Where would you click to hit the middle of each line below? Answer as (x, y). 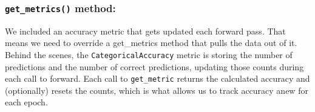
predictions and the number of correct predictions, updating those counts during (154, 66)
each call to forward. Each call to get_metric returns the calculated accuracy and (157, 78)
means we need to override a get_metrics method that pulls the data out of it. (151, 43)
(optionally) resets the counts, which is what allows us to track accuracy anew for (157, 90)
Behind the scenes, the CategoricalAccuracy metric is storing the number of (149, 54)
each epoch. (26, 102)
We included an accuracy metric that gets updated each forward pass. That (145, 31)
